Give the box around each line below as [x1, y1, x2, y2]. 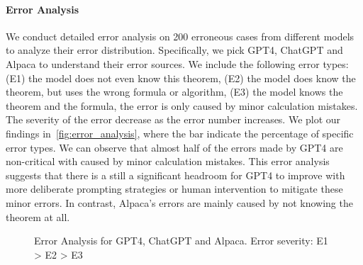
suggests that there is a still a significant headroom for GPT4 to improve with [6, 167, 345, 182]
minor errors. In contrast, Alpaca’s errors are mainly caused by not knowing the [6, 195, 353, 210]
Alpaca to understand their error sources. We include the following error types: [6, 56, 349, 71]
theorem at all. [6, 209, 70, 224]
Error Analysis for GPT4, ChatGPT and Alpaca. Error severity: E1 [34, 233, 328, 248]
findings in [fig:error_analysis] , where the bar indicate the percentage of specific [6, 125, 354, 140]
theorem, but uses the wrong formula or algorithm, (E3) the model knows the [6, 84, 343, 99]
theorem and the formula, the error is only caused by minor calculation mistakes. [6, 98, 358, 113]
